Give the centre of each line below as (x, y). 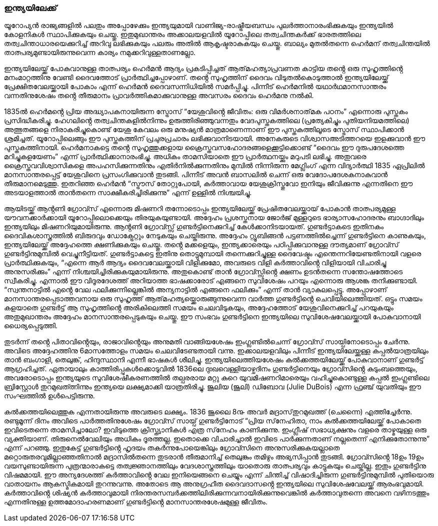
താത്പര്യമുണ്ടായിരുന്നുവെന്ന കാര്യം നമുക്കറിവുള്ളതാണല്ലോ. (100, 53)
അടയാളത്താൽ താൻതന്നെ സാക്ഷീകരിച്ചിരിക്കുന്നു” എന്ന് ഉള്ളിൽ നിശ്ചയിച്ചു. (128, 193)
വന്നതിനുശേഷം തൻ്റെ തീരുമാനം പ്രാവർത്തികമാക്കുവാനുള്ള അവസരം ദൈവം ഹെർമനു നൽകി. (159, 96)
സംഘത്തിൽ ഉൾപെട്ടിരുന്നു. (49, 396)
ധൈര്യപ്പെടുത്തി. (31, 326)
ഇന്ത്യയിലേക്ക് (30, 8)
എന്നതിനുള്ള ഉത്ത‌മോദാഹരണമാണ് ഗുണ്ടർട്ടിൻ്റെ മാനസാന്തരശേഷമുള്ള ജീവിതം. (136, 502)
